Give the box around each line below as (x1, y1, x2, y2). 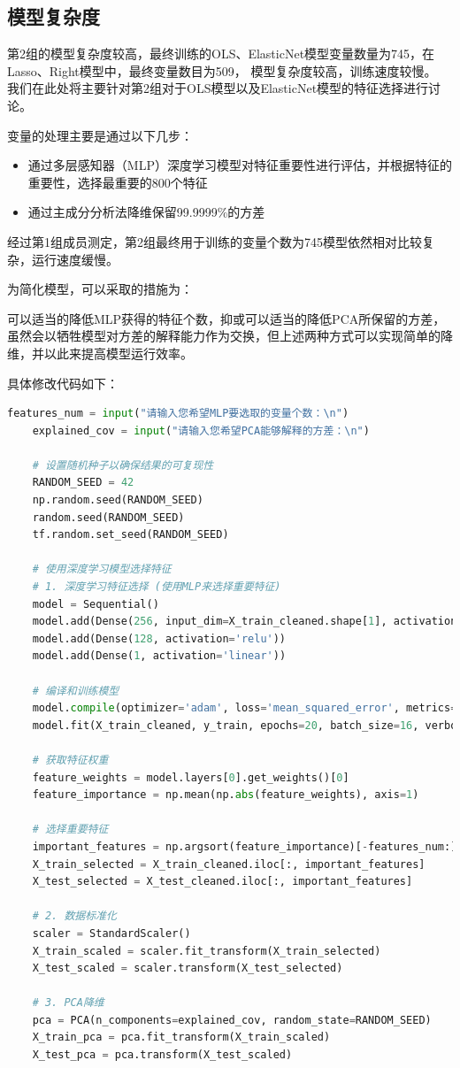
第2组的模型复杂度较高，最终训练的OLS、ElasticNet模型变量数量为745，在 (7, 44, 435, 63)
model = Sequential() (32, 597, 159, 611)
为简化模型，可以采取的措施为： (7, 280, 193, 298)
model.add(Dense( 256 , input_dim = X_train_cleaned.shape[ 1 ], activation (32, 615, 457, 628)
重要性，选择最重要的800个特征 (27, 173, 208, 191)
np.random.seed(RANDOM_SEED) (32, 494, 203, 507)
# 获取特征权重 (32, 753, 109, 766)
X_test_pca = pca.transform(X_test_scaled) (32, 1049, 293, 1062)
